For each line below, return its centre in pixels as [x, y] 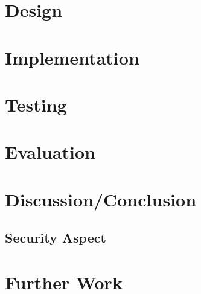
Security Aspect [56, 238]
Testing [36, 104]
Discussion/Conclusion [101, 199]
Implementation [72, 57]
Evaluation [50, 152]
